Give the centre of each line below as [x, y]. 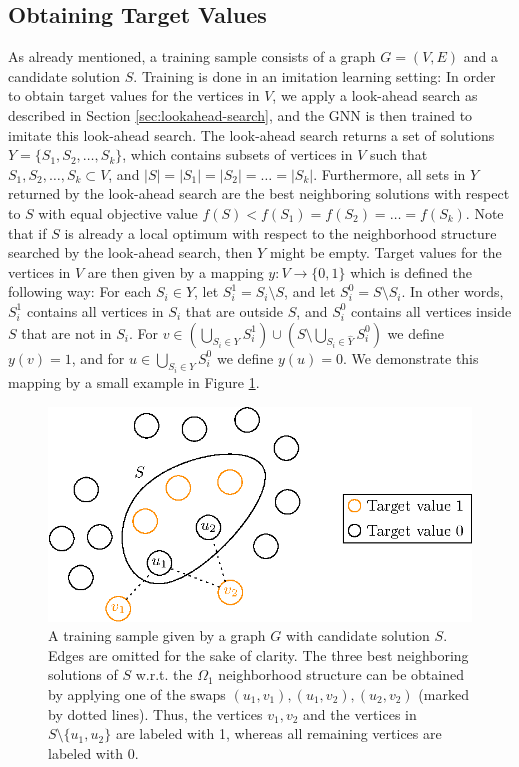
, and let [310, 291]
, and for [98, 357]
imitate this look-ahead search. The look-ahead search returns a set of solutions [251, 134]
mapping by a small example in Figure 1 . [134, 381]
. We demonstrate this [411, 357]
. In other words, [452, 291]
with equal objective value [118, 212]
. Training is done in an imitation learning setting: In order [314, 75]
